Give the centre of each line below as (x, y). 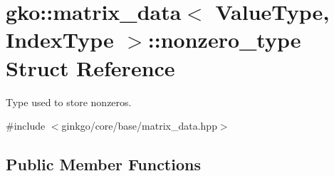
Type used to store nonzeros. (69, 102)
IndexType (60, 40)
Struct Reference (90, 67)
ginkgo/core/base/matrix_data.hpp (139, 126)
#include (26, 126)
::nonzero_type (224, 40)
